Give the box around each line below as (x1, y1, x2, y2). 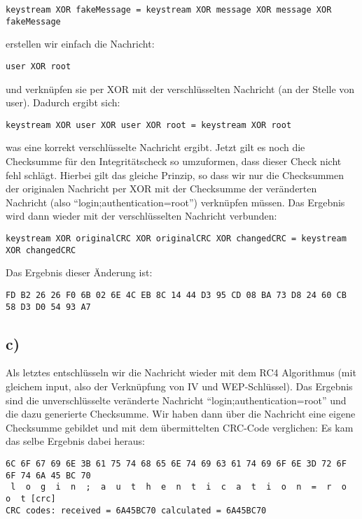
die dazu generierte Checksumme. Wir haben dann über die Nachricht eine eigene (6, 406, 356, 421)
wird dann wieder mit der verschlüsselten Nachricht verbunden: (6, 208, 277, 223)
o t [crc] (6, 493, 56, 504)
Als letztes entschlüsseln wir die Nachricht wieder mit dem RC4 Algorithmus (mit (6, 365, 356, 380)
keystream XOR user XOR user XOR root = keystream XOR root (6, 120, 292, 130)
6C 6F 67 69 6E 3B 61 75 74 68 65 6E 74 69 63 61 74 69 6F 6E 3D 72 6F (6, 458, 347, 469)
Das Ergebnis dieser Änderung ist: (6, 265, 153, 280)
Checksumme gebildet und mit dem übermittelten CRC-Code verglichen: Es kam (6, 420, 354, 434)
